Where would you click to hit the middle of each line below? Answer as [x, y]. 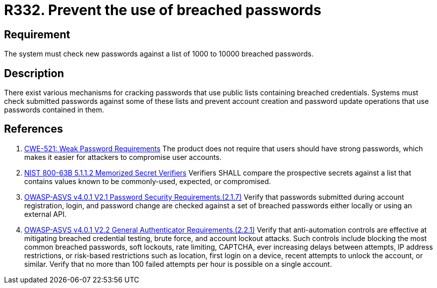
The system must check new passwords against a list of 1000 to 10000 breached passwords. [159, 54]
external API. [45, 214]
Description [34, 73]
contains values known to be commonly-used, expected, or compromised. [148, 181]
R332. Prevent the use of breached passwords [163, 10]
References [34, 129]
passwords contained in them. [54, 110]
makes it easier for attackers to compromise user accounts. [123, 157]
